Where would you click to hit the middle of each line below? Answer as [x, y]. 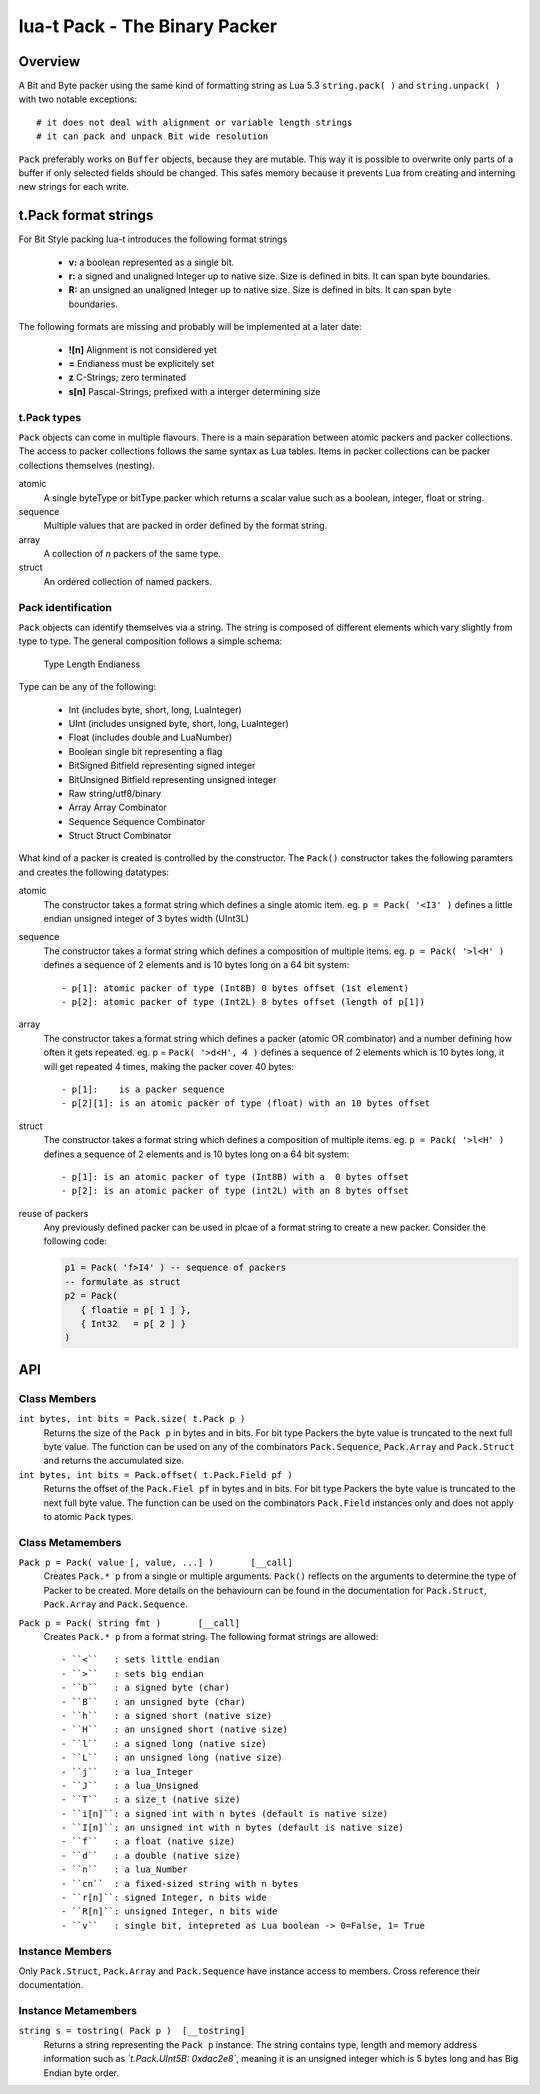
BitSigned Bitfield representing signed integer [162, 766]
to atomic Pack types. [88, 1516]
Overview [49, 61]
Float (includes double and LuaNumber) [150, 737]
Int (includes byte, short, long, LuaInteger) [155, 709]
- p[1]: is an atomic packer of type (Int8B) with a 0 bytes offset [235, 1176]
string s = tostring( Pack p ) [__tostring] [132, 2031]
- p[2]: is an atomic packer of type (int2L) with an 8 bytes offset [235, 1191]
